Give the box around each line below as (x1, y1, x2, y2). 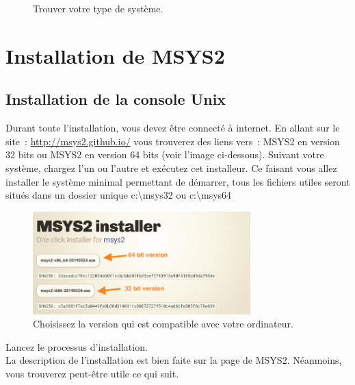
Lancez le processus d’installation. (5, 339, 148, 353)
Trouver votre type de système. (33, 1, 163, 15)
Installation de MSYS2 (5, 41, 225, 69)
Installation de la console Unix (5, 88, 226, 110)
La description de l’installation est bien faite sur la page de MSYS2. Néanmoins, (5, 353, 342, 367)
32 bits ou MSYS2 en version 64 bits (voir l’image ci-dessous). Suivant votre (5, 147, 324, 162)
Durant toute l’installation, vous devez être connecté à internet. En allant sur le (5, 121, 340, 135)
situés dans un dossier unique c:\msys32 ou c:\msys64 (5, 188, 232, 202)
